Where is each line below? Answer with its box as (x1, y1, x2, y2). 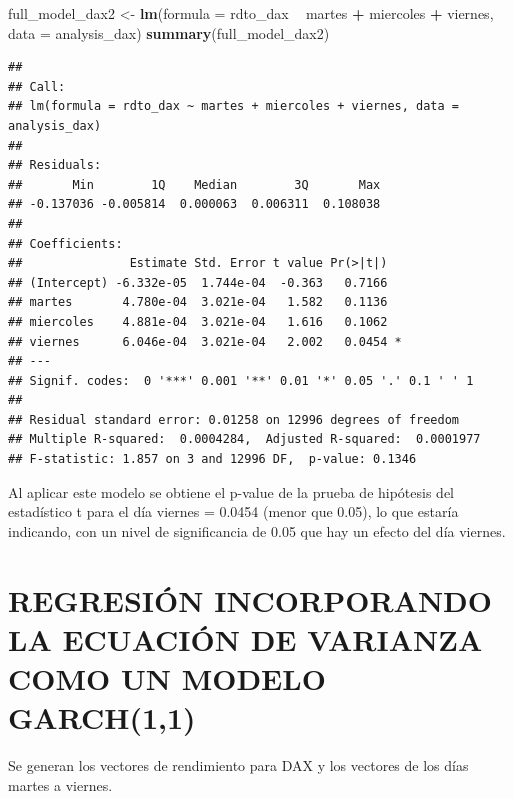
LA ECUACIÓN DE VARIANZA (8, 618, 483, 659)
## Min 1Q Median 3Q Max (8, 177, 381, 192)
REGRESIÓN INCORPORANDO (8, 579, 493, 620)
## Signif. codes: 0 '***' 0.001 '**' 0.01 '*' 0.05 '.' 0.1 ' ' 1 (8, 373, 474, 388)
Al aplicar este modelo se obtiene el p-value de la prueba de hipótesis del (8, 481, 455, 502)
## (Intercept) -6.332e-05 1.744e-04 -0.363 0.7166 (8, 275, 388, 290)
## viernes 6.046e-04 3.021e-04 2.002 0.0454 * (8, 334, 402, 349)
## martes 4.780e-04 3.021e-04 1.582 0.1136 (8, 295, 388, 310)
